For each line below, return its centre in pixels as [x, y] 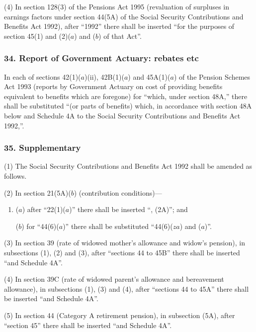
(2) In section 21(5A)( [38, 192]
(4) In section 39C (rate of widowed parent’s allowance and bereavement [114, 279]
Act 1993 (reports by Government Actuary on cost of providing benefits [113, 86]
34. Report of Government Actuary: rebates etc [101, 58]
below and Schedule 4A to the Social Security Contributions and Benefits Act [122, 115]
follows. [15, 175]
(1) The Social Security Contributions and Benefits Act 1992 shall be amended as [128, 166]
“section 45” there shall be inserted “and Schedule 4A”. [88, 325]
